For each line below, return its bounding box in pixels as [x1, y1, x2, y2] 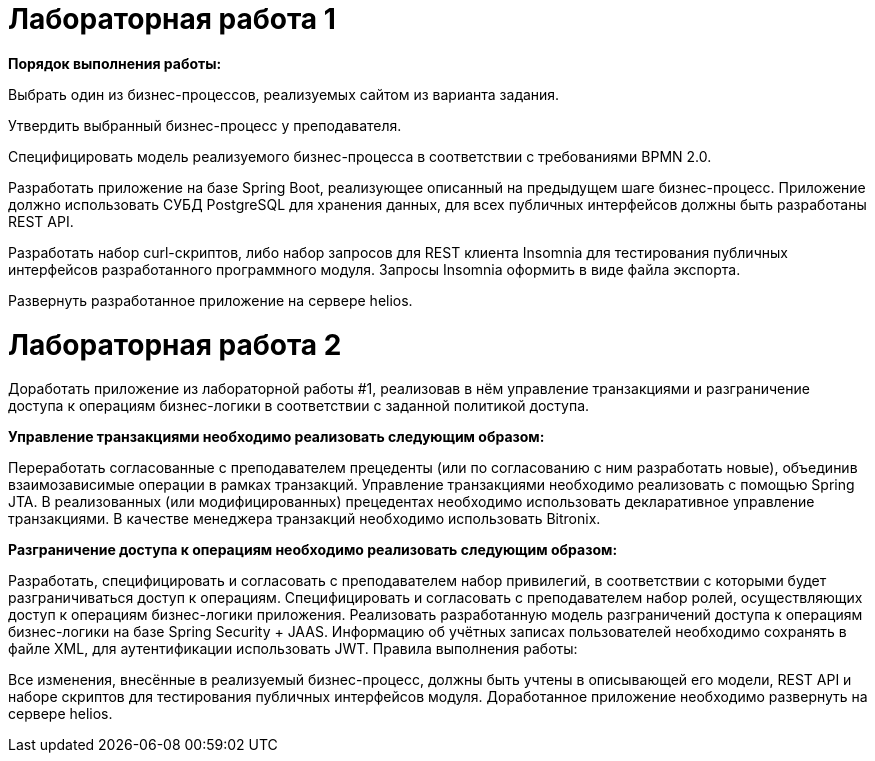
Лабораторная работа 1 [8, 2, 336, 36]
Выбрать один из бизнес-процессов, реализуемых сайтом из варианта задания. [8, 85, 560, 103]
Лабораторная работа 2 [8, 327, 342, 362]
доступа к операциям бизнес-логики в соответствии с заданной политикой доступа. [8, 397, 590, 415]
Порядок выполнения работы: [8, 54, 222, 72]
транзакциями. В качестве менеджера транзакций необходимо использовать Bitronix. [8, 510, 601, 528]
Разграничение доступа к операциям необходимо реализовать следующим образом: [8, 541, 618, 559]
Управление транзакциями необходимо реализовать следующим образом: [8, 428, 545, 446]
